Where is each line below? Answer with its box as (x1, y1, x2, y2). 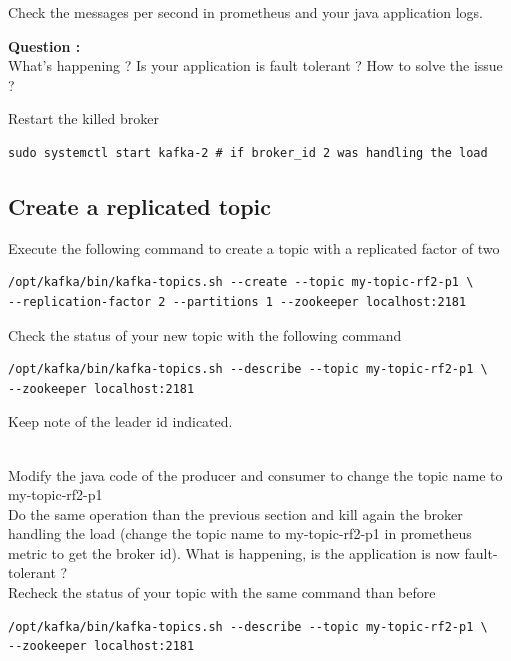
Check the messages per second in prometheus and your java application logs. (8, 2, 483, 22)
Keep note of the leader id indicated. (8, 411, 233, 432)
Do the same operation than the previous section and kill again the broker (8, 503, 463, 524)
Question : (8, 35, 81, 56)
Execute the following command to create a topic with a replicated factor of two (8, 237, 500, 258)
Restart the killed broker (8, 108, 159, 129)
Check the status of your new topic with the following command (8, 324, 402, 345)
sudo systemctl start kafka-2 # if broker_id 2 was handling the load (8, 145, 488, 160)
